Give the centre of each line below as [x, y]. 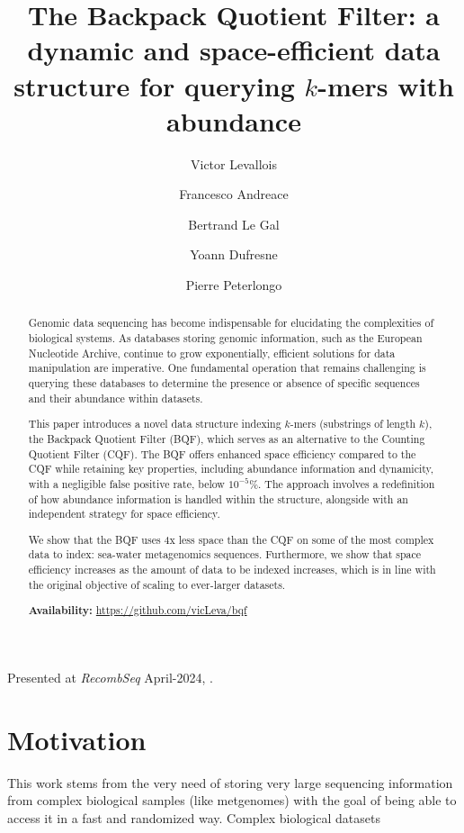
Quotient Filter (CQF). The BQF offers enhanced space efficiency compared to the [222, 453]
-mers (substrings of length [353, 424]
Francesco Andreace [234, 194]
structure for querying [154, 85]
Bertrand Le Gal [234, 224]
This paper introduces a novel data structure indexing [155, 424]
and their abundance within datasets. [116, 398]
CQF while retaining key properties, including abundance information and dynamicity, [231, 469]
